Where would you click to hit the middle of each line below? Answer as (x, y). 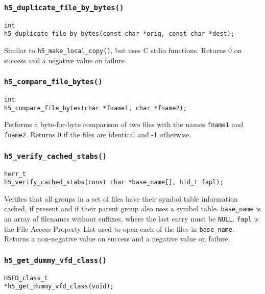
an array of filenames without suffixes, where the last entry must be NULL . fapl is (131, 219)
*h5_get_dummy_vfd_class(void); (59, 287)
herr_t (15, 174)
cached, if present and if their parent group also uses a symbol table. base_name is (132, 209)
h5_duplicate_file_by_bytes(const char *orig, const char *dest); (119, 34)
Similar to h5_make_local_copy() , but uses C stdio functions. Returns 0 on (123, 50)
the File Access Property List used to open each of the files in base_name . (119, 228)
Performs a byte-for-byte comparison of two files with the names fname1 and (124, 124)
